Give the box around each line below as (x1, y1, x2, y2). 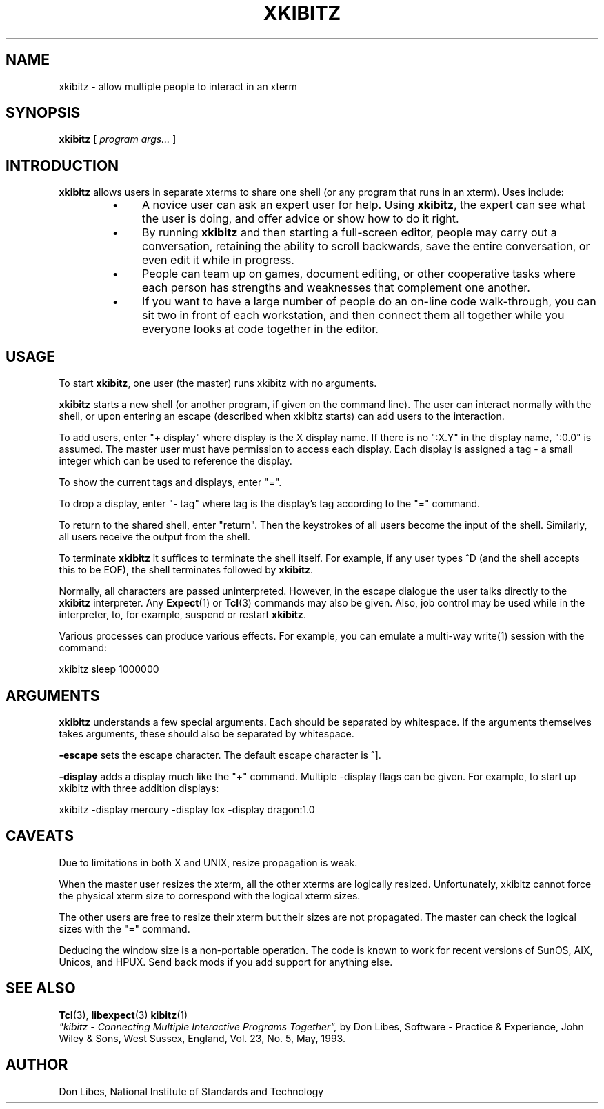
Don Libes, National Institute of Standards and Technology (59, 1085, 324, 1097)
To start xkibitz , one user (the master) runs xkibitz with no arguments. (59, 377, 377, 389)
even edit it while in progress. (142, 253, 294, 267)
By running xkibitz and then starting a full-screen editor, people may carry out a (142, 225, 557, 240)
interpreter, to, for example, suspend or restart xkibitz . (59, 609, 306, 621)
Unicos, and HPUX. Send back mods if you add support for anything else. (59, 955, 393, 968)
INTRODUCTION (6, 156, 119, 174)
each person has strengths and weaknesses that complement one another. (142, 281, 530, 295)
